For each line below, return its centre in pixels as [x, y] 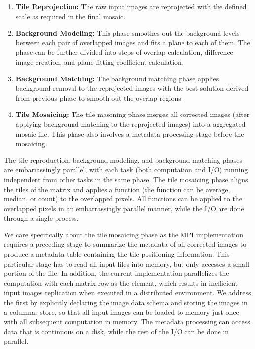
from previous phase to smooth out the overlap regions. [99, 97]
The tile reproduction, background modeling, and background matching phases [123, 160]
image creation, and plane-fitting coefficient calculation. [99, 61]
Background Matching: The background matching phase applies [117, 78]
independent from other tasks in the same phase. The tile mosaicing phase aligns [126, 179]
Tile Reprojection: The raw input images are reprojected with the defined [131, 6]
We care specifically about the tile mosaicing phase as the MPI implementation [124, 234]
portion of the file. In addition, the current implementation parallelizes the [117, 273]
